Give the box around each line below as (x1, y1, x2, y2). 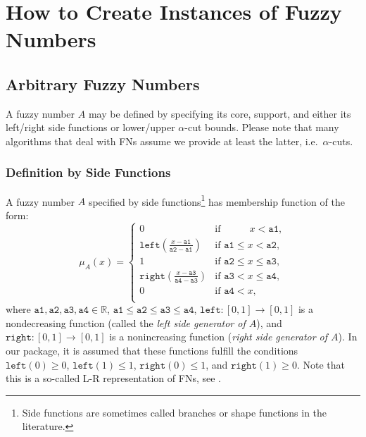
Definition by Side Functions (6, 164, 171, 181)
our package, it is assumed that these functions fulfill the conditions (6, 343, 298, 358)
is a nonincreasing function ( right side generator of (109, 329, 328, 344)
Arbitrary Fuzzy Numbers (6, 73, 200, 94)
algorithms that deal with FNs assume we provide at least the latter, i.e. (6, 133, 318, 148)
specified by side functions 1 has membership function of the (88, 192, 345, 209)
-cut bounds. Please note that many (184, 120, 339, 135)
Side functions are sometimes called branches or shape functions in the (22, 405, 327, 419)
